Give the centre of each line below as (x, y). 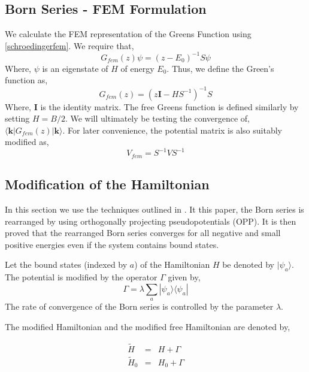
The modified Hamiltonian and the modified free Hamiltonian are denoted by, (148, 326)
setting (17, 118)
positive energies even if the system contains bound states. (112, 244)
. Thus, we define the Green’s (220, 68)
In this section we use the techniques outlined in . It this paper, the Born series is (154, 209)
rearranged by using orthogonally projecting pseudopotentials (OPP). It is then (151, 221)
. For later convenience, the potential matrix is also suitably (172, 130)
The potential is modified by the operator (81, 277)
